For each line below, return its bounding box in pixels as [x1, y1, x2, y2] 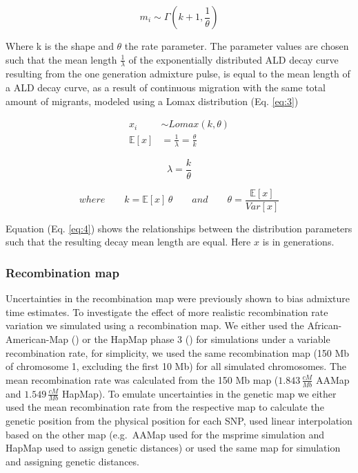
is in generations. [262, 234, 335, 249]
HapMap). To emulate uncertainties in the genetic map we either [61, 386, 337, 400]
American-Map [6, 331, 69, 346]
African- [307, 318, 342, 333]
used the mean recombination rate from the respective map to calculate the [6, 400, 324, 414]
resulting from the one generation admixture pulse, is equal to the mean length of [6, 66, 350, 81]
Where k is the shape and [6, 39, 114, 53]
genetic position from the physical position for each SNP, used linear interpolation [6, 413, 352, 427]
